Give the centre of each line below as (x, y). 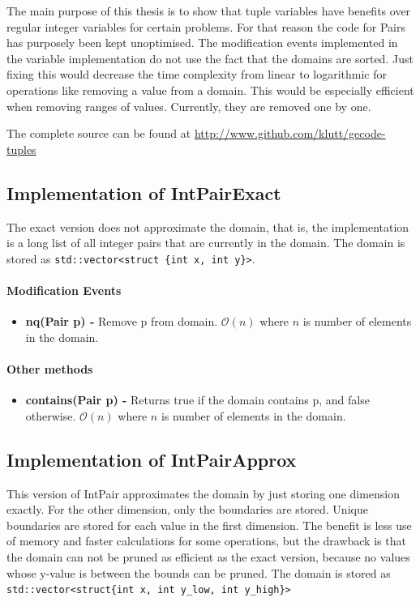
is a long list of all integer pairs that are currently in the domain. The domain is (206, 243)
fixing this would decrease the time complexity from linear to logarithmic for (197, 74)
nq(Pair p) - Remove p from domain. (122, 321)
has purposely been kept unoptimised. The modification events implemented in (202, 43)
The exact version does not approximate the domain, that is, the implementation (208, 226)
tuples (21, 149)
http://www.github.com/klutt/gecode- (290, 133)
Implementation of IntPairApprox (152, 459)
